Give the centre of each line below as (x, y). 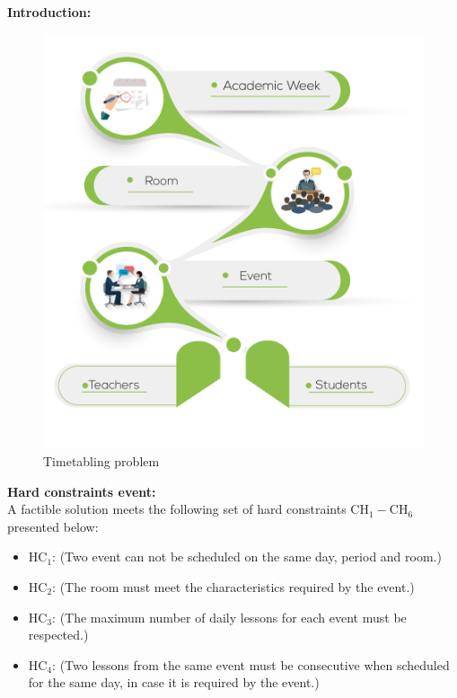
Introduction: (49, 12)
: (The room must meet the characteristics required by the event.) (233, 587)
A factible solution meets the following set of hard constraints (177, 509)
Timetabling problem (101, 461)
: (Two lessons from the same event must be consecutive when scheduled (251, 664)
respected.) (58, 635)
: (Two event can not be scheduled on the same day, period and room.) (247, 557)
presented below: (53, 526)
